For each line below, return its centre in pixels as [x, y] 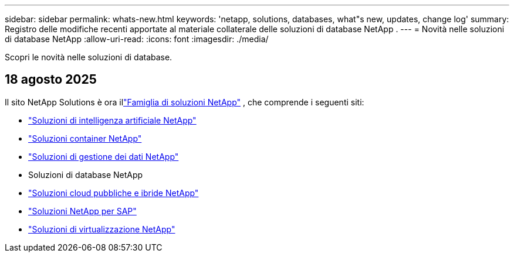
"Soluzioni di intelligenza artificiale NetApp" [112, 120]
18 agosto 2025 [51, 80]
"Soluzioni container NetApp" [85, 138]
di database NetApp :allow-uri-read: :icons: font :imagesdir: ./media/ [137, 39]
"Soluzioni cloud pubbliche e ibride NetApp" [114, 193]
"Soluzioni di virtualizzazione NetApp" [102, 229]
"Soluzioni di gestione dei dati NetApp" [104, 156]
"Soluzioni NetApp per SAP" [82, 211]
